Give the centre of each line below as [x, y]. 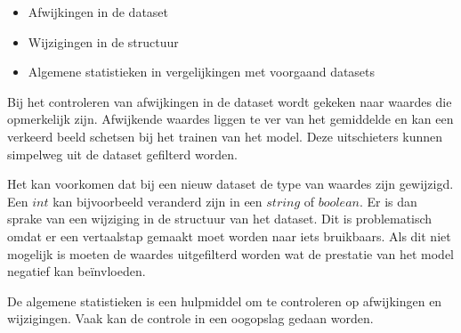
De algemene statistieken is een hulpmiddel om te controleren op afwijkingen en [225, 301]
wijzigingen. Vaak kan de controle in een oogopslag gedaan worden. [190, 318]
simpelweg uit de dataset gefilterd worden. [122, 154]
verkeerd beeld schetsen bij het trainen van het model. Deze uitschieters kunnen [225, 136]
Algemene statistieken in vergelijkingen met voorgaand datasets [202, 72]
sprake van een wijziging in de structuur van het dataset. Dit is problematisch [220, 219]
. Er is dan [388, 201]
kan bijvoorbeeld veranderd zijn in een [158, 201]
